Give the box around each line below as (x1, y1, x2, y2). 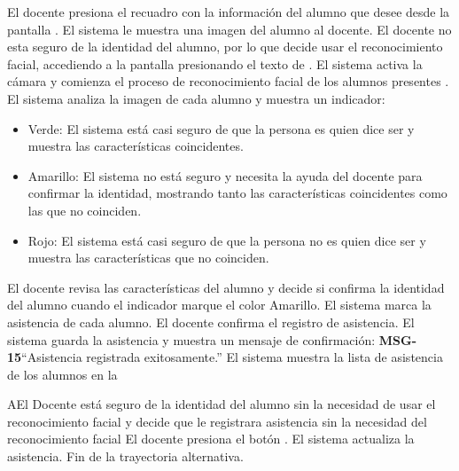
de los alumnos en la (7, 365, 118, 383)
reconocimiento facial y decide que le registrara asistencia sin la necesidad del (7, 412, 427, 430)
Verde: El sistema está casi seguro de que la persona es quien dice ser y (27, 119, 415, 137)
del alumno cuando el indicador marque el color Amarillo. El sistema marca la (7, 295, 432, 314)
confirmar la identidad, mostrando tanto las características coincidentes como (27, 184, 447, 202)
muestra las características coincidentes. (27, 137, 244, 155)
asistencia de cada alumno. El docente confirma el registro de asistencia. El (7, 312, 415, 331)
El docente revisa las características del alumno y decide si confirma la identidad (7, 278, 445, 296)
